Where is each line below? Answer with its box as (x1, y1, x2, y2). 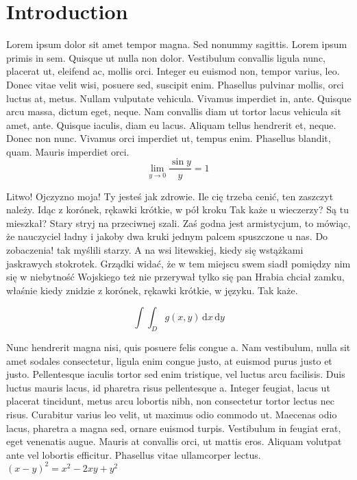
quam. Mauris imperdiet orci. (6, 144, 130, 158)
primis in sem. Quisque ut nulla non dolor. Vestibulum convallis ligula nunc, (6, 50, 326, 64)
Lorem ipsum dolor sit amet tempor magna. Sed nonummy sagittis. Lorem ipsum (6, 37, 347, 51)
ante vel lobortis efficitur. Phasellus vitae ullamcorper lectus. (6, 447, 261, 461)
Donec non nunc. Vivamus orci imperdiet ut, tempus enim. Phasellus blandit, (6, 131, 331, 145)
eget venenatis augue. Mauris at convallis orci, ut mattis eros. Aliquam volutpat (6, 434, 342, 448)
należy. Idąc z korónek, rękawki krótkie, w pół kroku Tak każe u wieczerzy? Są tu (6, 202, 349, 217)
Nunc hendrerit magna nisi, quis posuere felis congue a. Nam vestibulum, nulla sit (6, 340, 351, 355)
